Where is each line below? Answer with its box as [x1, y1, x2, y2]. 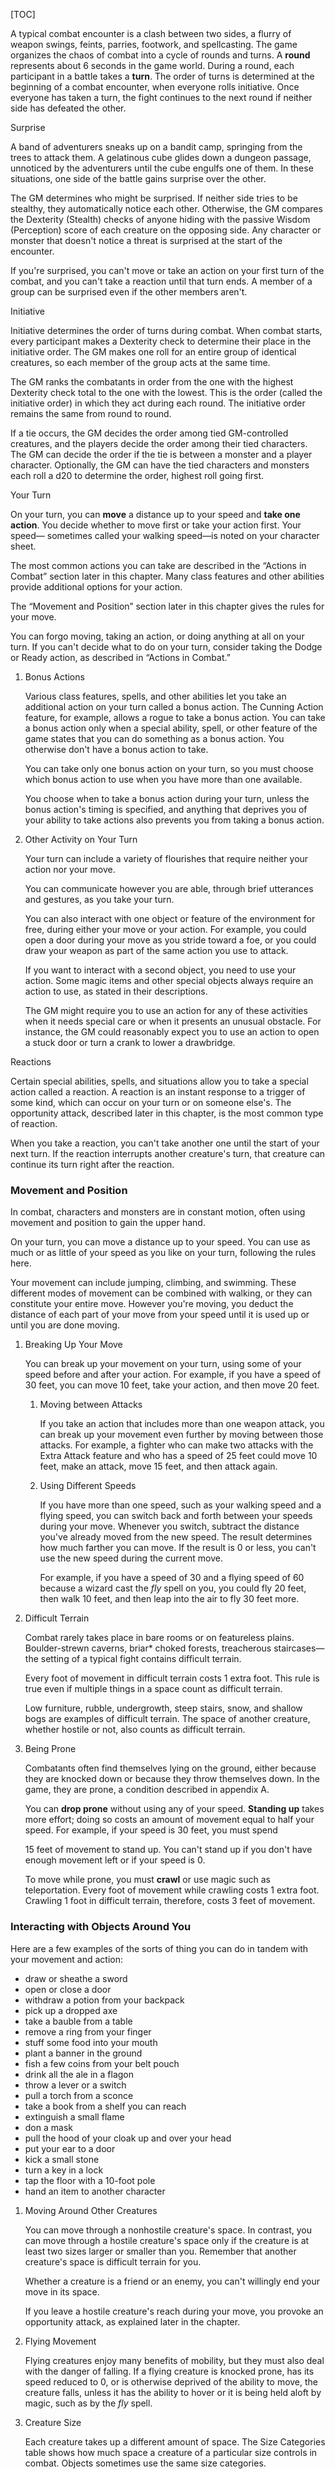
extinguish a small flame [24, 2110, 125, 2123]
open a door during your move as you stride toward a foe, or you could [24, 934, 317, 946]
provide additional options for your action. [10, 581, 183, 593]
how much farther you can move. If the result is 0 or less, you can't [39, 1542, 317, 1554]
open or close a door [24, 1983, 112, 1995]
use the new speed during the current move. [39, 1552, 224, 1564]
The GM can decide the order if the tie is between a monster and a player [10, 449, 313, 460]
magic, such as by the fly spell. [24, 2397, 153, 2409]
